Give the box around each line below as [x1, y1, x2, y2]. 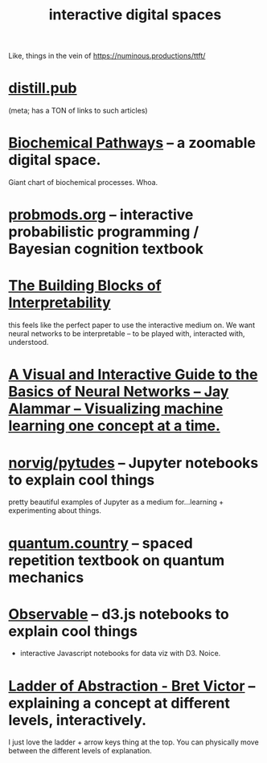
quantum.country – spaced [8, 534, 193, 552]
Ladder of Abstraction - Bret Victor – [8, 677, 256, 695]
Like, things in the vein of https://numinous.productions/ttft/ [8, 51, 206, 61]
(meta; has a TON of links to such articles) [8, 106, 148, 116]
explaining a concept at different [8, 694, 231, 712]
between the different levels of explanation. [8, 746, 153, 756]
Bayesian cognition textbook [8, 240, 203, 258]
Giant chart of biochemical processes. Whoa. [8, 178, 158, 187]
